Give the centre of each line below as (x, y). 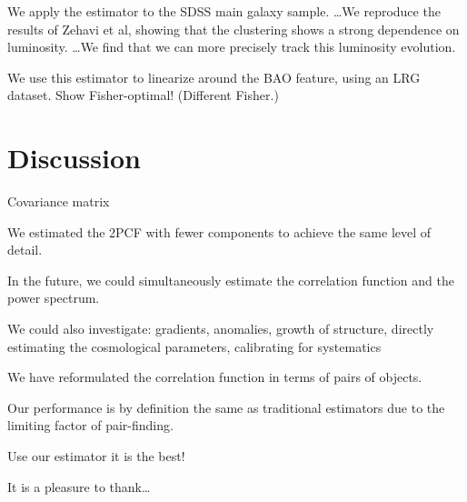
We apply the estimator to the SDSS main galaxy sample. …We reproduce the (224, 11)
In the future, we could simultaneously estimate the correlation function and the (231, 280)
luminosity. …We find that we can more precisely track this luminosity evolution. (232, 47)
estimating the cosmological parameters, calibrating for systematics (194, 346)
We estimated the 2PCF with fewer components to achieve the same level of (219, 231)
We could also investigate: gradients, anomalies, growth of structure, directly (221, 329)
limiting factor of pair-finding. (90, 425)
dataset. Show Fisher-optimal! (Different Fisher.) (143, 95)
